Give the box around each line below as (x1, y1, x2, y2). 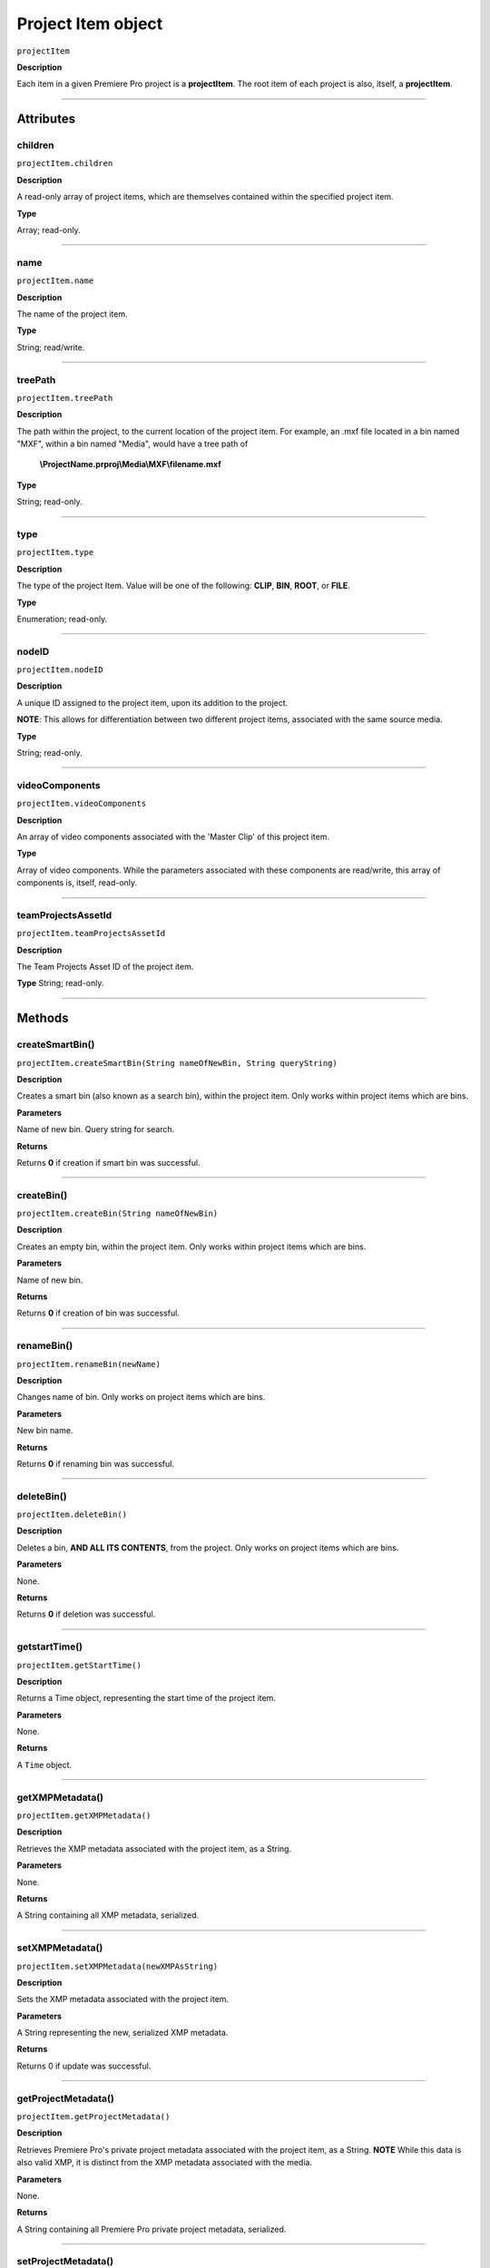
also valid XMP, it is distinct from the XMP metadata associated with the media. (16, 2157, 313, 2168)
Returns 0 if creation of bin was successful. (16, 1307, 181, 1319)
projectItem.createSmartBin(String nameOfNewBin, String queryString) (16, 1058, 338, 1068)
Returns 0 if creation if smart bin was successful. (16, 1157, 201, 1168)
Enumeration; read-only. (16, 613, 108, 624)
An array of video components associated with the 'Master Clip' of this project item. (16, 831, 330, 842)
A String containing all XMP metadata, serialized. (16, 1910, 200, 1921)
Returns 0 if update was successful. (16, 2060, 152, 2071)
